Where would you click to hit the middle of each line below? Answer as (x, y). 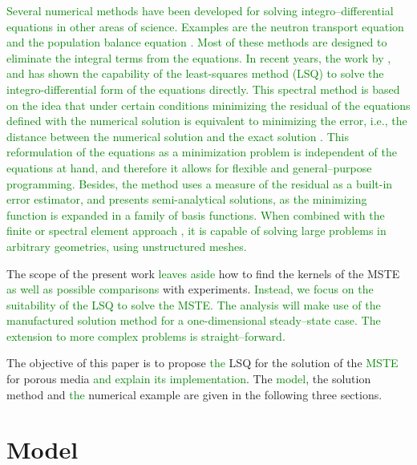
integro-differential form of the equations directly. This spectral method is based (203, 89)
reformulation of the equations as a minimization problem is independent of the (202, 152)
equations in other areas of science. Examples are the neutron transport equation (205, 26)
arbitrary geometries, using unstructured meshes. (127, 246)
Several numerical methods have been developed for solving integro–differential (200, 10)
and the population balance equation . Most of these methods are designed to (197, 42)
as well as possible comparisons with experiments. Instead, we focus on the (190, 289)
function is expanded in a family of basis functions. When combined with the (196, 214)
